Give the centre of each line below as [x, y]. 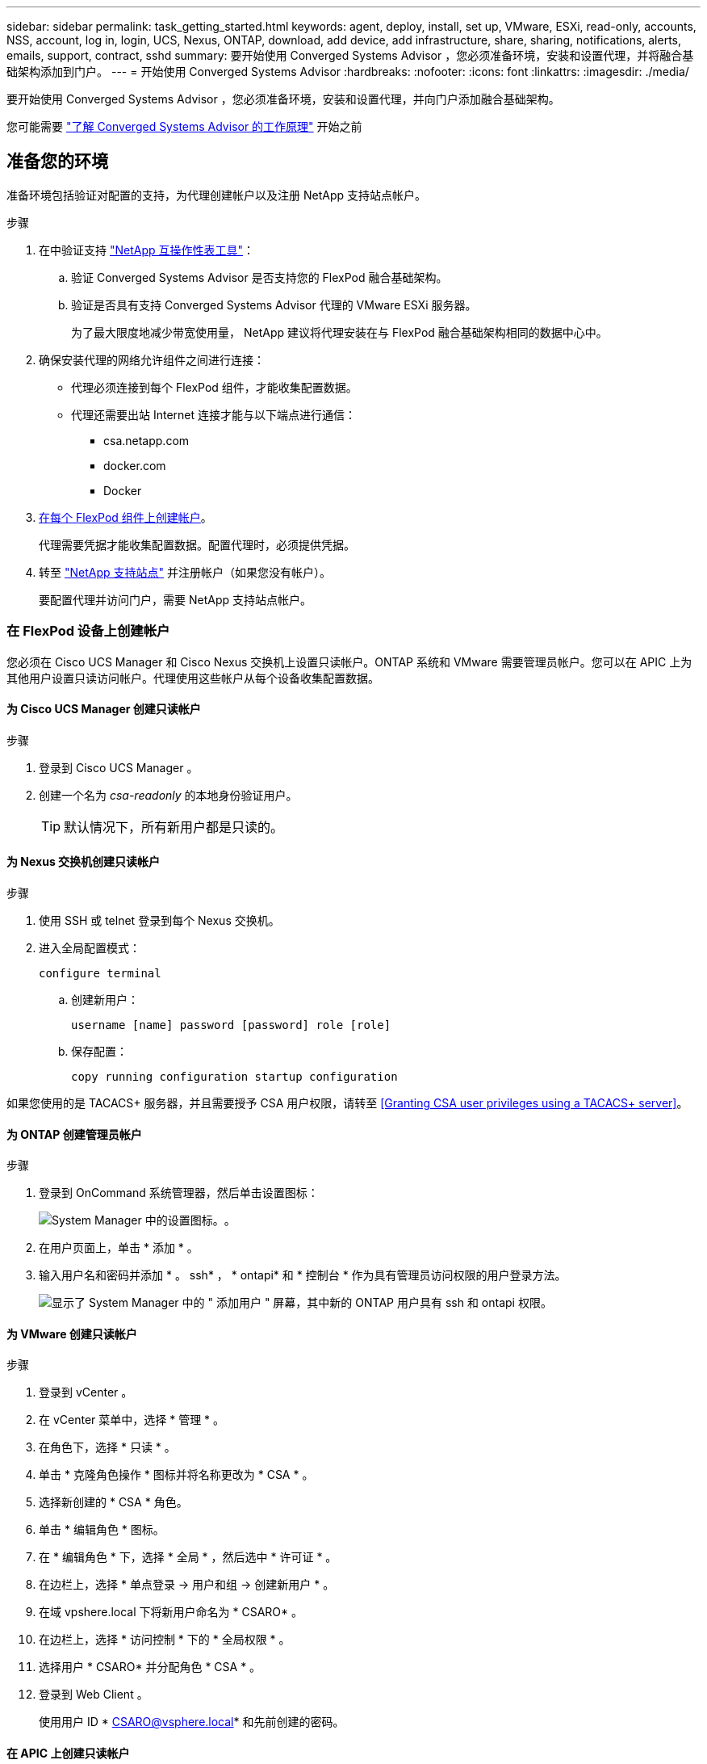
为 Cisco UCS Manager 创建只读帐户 [104, 709]
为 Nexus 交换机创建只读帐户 [84, 862]
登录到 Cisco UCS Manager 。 [119, 767]
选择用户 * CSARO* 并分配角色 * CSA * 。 [150, 1667]
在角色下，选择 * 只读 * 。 [107, 1447]
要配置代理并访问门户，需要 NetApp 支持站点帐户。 [175, 599]
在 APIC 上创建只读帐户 [68, 1753]
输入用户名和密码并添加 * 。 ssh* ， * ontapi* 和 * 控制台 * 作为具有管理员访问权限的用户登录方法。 [303, 1275]
